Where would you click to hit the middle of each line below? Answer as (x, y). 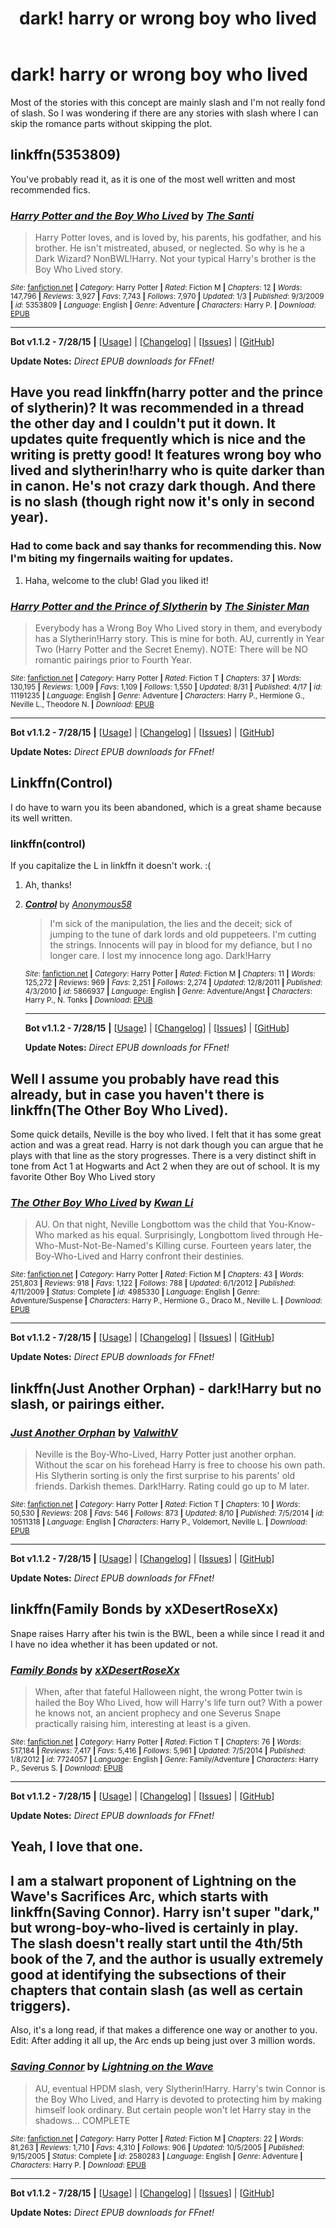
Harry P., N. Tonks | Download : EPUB (88, 1000)
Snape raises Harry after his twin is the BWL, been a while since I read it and (167, 1633)
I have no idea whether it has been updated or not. (114, 1644)
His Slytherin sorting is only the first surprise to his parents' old (165, 1475)
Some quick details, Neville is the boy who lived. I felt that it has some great (166, 1134)
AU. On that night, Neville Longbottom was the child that (150, 1224)
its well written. (41, 818)
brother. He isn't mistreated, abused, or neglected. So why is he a (170, 248)
